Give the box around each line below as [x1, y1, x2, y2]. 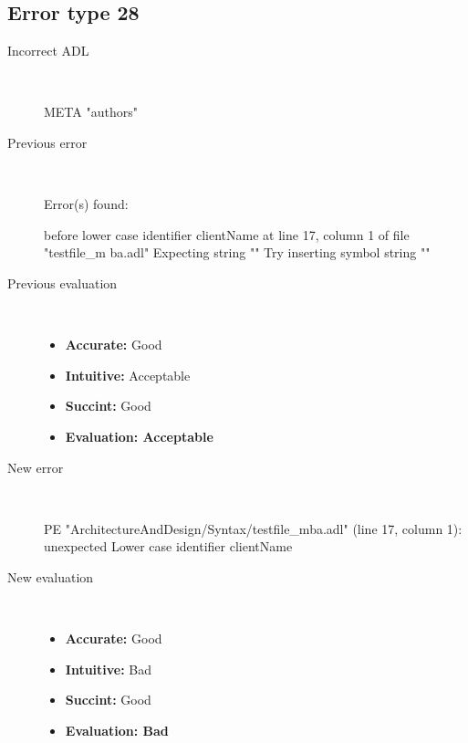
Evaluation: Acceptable [65, 426, 213, 445]
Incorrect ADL [7, 41, 89, 60]
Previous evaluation [7, 273, 118, 292]
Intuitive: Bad [65, 659, 152, 678]
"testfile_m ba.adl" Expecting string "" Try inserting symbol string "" [44, 243, 431, 262]
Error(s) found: [44, 194, 129, 214]
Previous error [7, 132, 88, 152]
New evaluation [7, 567, 94, 586]
